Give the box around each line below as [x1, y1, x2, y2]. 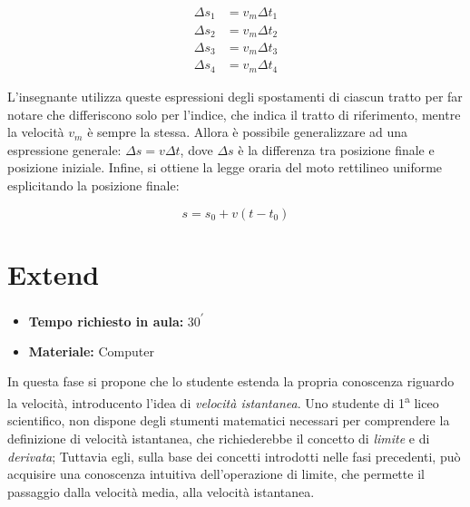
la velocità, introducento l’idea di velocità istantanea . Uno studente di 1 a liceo [7, 391, 439, 412]
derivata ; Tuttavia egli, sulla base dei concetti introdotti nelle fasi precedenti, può [7, 446, 461, 465]
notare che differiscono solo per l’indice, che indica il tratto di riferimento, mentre [7, 104, 461, 123]
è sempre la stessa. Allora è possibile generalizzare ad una [87, 122, 408, 141]
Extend [7, 255, 100, 292]
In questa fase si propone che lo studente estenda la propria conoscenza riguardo [7, 372, 455, 391]
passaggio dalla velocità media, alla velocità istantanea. [7, 482, 315, 501]
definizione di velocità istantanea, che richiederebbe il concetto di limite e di [7, 428, 430, 447]
